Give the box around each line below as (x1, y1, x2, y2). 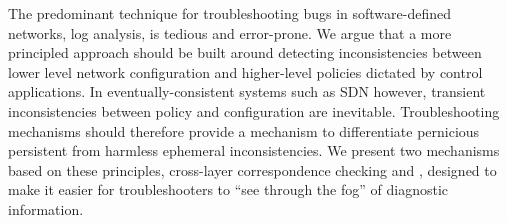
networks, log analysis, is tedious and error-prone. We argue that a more (8, 22, 452, 43)
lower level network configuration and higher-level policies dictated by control (8, 61, 483, 82)
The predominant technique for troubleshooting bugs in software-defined (8, 3, 451, 23)
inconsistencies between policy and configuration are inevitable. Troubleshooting (8, 100, 500, 121)
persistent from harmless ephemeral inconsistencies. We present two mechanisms (8, 140, 500, 161)
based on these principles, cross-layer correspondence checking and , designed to (8, 159, 497, 180)
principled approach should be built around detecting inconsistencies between (8, 42, 482, 63)
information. (8, 198, 84, 219)
